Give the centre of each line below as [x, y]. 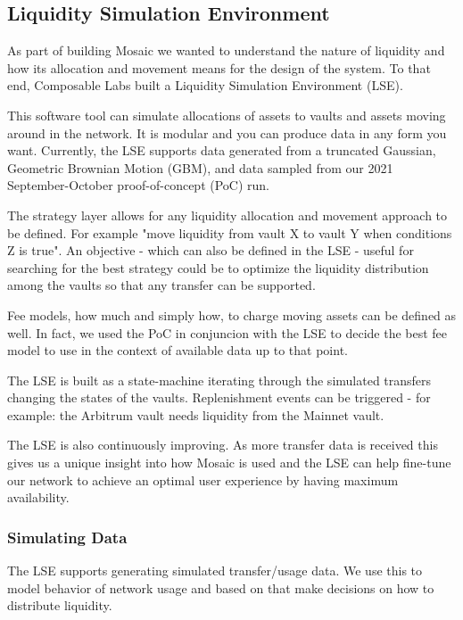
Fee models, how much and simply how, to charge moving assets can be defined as [232, 314]
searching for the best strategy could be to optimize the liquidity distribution [218, 267]
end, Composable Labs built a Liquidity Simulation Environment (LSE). [205, 85]
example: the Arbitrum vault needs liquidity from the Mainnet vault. [196, 414]
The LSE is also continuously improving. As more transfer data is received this [223, 445]
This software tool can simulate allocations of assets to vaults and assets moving [227, 115]
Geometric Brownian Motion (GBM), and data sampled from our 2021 [200, 167]
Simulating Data [67, 537]
